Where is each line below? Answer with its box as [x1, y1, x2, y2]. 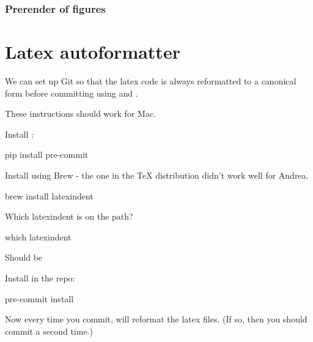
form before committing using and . [5, 86, 138, 99]
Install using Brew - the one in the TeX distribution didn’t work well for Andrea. [5, 168, 309, 181]
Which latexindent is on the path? [5, 210, 133, 223]
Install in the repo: [5, 271, 75, 284]
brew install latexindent [5, 189, 94, 202]
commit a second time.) [5, 324, 93, 337]
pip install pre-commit [5, 148, 89, 161]
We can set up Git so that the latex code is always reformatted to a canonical [5, 74, 296, 87]
